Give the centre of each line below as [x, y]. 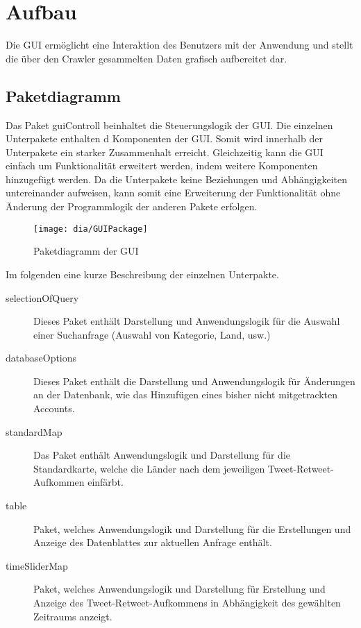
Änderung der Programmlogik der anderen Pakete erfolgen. [132, 206]
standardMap [34, 431]
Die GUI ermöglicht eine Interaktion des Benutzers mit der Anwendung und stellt [179, 45]
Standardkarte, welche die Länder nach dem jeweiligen [149, 468]
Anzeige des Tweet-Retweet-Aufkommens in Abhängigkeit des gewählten [187, 603]
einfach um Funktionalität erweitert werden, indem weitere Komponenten [162, 166]
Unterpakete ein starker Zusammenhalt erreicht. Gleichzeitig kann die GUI [165, 152]
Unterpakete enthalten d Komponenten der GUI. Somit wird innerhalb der [164, 138]
